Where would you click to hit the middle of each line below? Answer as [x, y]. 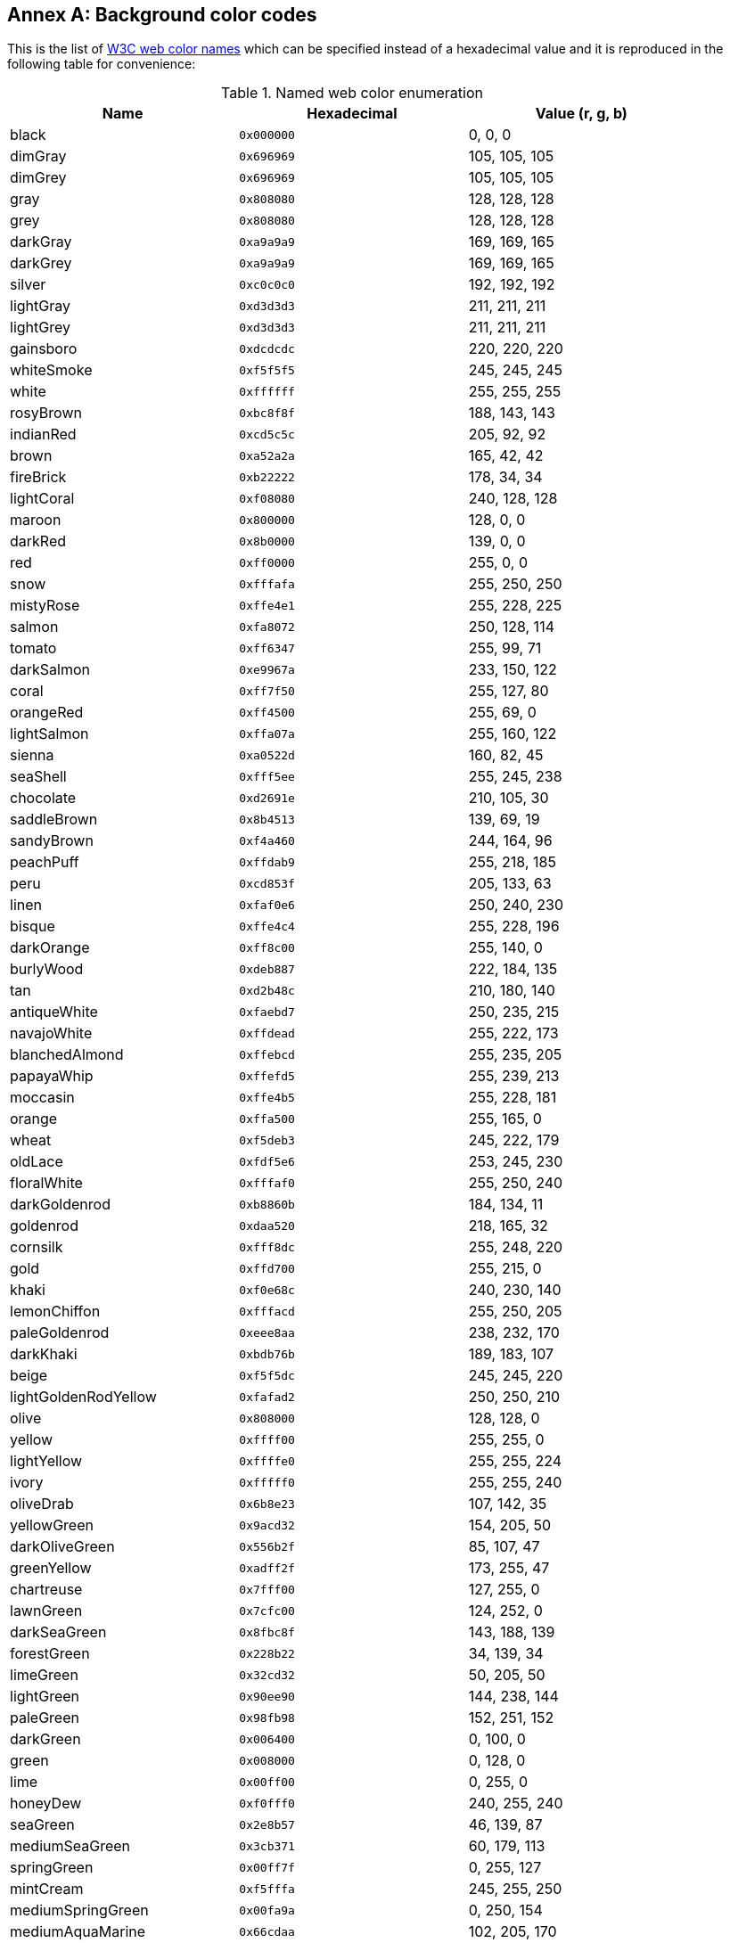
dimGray [38, 156]
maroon [36, 520]
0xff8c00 [267, 947]
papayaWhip [52, 1076]
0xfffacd [267, 1311]
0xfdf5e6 [267, 1161]
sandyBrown [52, 841]
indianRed [43, 435]
